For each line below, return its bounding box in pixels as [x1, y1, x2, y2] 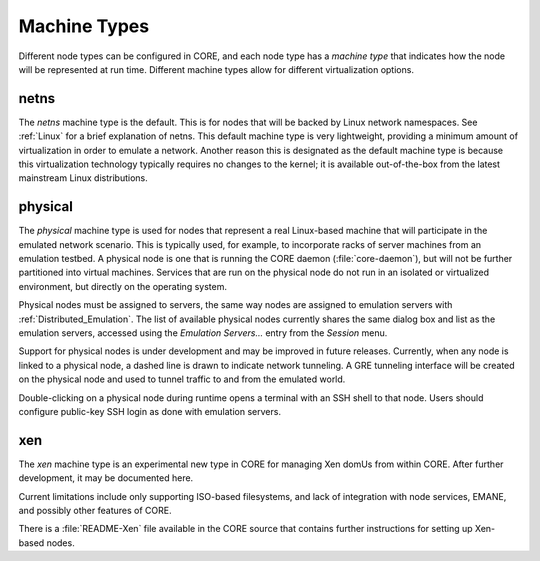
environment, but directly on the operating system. [18, 280, 227, 292]
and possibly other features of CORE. [18, 505, 172, 517]
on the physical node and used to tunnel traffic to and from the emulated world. [18, 373, 346, 385]
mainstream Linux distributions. [18, 172, 149, 184]
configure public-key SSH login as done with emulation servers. [18, 406, 282, 417]
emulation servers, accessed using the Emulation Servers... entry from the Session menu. [18, 327, 388, 339]
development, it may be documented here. [18, 472, 194, 484]
